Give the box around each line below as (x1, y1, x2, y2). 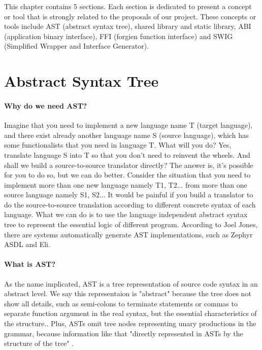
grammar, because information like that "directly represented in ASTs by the (4, 328, 243, 338)
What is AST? (4, 259, 56, 269)
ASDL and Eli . (4, 239, 50, 250)
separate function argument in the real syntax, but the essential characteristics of (4, 308, 257, 319)
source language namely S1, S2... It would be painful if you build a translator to (4, 189, 253, 200)
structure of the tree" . (4, 338, 74, 348)
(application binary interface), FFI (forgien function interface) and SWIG (4, 30, 233, 41)
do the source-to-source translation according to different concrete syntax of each (4, 199, 256, 209)
